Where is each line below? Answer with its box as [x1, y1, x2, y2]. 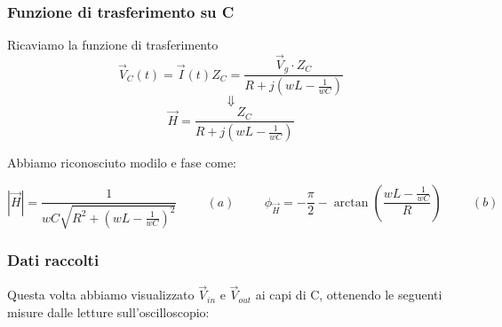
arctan [333, 196, 369, 209]
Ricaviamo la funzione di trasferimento [7, 35, 219, 54]
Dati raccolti [7, 248, 100, 270]
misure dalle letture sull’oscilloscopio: [7, 302, 210, 321]
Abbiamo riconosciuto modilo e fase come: [7, 153, 237, 172]
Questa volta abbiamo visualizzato [7, 285, 195, 304]
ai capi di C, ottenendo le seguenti [255, 285, 442, 304]
